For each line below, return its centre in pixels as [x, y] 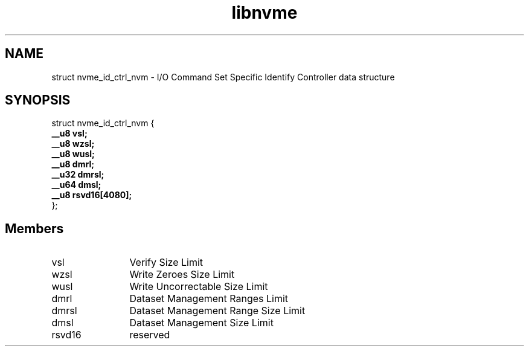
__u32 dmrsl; [78, 175]
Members [34, 228]
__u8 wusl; [73, 154]
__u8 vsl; [69, 134]
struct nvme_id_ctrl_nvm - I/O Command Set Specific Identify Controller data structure [223, 77]
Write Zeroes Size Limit [182, 275]
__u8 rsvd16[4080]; [92, 195]
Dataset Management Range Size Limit [217, 311]
